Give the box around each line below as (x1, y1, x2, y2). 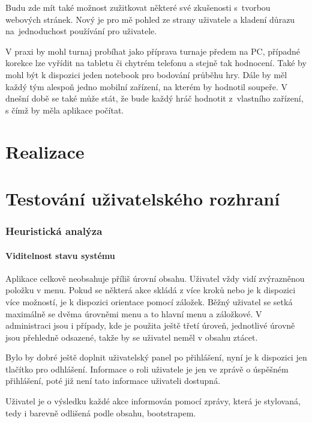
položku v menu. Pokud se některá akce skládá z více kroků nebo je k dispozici (5, 284, 296, 296)
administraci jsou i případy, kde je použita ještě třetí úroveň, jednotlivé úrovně (5, 319, 295, 332)
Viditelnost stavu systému (5, 249, 115, 261)
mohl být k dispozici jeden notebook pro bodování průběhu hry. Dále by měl (5, 68, 287, 81)
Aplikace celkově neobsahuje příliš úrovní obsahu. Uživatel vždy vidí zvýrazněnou (5, 272, 305, 284)
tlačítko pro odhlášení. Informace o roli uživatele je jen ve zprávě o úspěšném (5, 362, 289, 375)
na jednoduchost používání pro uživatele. (5, 25, 157, 37)
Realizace (5, 139, 85, 163)
